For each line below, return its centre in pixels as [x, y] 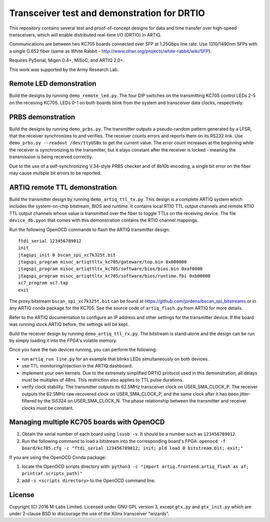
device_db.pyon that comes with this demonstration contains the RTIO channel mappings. [104, 220]
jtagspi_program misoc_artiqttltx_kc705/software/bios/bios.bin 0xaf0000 [110, 269]
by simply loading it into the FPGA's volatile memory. [63, 340]
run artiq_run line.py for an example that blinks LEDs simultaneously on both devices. [115, 359]
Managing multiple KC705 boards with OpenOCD [87, 422]
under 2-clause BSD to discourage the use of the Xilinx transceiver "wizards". [89, 514]
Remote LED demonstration [53, 84]
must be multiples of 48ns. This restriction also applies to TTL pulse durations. [102, 379]
